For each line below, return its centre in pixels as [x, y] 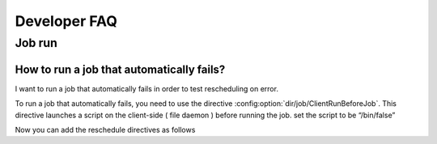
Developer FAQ [66, 21]
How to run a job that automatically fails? [120, 69]
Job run [36, 43]
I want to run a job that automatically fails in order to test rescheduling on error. [147, 88]
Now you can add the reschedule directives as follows [105, 129]
